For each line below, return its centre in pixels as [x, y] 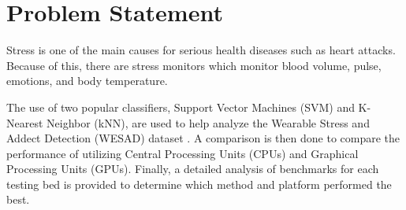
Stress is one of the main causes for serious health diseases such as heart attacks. [201, 50]
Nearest [25, 122]
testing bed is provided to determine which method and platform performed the [199, 184]
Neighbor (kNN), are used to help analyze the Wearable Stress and [208, 122]
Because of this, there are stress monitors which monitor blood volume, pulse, [194, 65]
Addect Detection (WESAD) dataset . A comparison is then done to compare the [203, 138]
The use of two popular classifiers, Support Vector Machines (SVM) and [181, 107]
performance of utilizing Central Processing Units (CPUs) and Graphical [183, 153]
